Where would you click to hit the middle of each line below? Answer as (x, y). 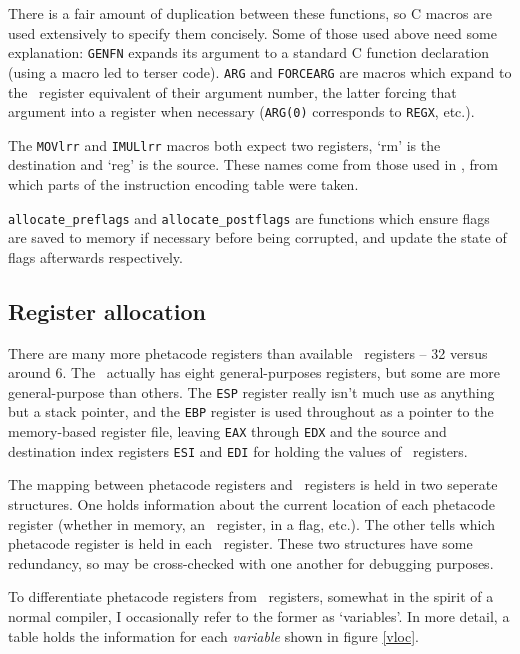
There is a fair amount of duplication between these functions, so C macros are (250, 13)
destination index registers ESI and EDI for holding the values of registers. (238, 450)
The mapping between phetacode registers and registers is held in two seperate (253, 484)
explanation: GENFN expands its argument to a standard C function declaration (249, 52)
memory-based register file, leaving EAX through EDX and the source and (227, 431)
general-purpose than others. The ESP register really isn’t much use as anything (251, 391)
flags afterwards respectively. (95, 256)
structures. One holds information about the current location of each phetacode (251, 504)
